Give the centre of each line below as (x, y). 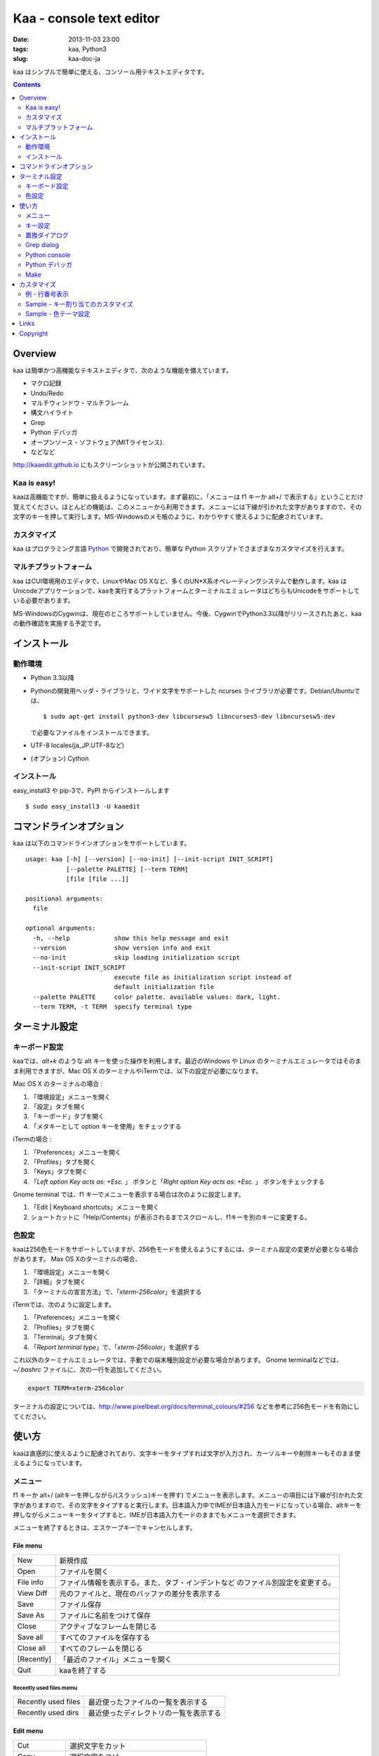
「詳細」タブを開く (58, 1282)
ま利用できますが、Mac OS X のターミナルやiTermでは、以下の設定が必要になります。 (138, 1070)
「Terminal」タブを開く (65, 1337)
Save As (31, 1615)
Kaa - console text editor (86, 18)
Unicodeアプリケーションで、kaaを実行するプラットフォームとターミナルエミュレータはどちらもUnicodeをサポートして (186, 591)
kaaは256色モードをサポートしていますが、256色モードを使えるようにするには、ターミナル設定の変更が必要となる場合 (186, 1250)
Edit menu (28, 1731)
